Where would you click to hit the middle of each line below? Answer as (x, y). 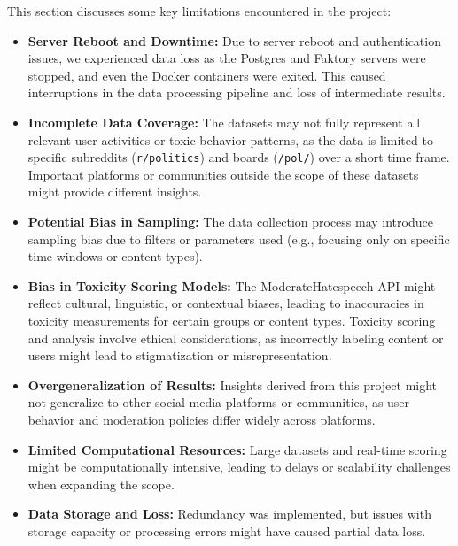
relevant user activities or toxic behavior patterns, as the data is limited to (230, 139)
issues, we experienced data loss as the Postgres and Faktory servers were (227, 58)
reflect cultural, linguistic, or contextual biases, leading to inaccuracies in (226, 303)
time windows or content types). (115, 256)
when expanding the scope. (101, 484)
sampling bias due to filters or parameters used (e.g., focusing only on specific (239, 238)
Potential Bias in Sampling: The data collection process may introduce (230, 221)
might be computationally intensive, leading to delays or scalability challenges (239, 467)
